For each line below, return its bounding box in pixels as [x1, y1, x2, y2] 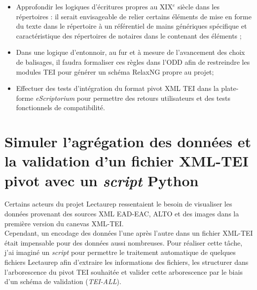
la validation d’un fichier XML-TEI [4, 151, 249, 171]
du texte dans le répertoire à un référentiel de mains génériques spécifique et [16, 21, 247, 31]
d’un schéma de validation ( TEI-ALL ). [4, 276, 121, 287]
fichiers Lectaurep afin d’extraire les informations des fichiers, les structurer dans [4, 257, 249, 267]
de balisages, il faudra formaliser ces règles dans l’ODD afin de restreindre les [16, 56, 250, 67]
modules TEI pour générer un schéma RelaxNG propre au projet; [16, 66, 214, 77]
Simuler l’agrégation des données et [4, 131, 251, 152]
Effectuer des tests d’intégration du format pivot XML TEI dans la [16, 83, 219, 93]
